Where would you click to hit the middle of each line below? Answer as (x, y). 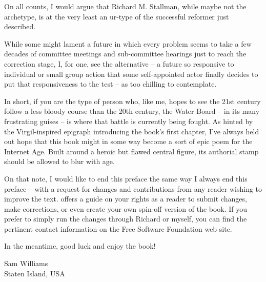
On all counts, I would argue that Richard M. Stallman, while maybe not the (125, 6)
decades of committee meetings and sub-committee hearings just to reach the (125, 54)
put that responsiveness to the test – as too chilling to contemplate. (110, 84)
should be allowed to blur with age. (59, 161)
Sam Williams (26, 263)
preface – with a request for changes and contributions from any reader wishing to (133, 188)
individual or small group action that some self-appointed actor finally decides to (131, 74)
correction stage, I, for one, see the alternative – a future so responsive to (119, 63)
